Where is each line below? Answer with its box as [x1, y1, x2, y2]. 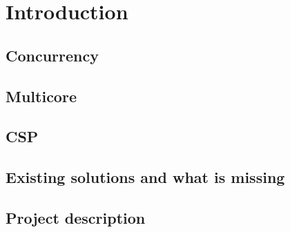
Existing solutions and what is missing [6, 166, 285, 188]
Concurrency [6, 44, 99, 66]
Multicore [6, 85, 77, 106]
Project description [6, 206, 146, 228]
